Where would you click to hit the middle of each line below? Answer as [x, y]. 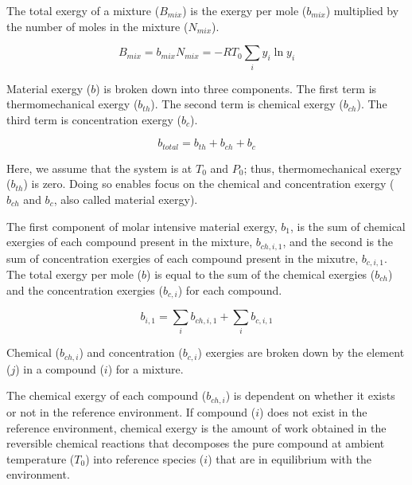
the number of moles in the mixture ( [97, 26]
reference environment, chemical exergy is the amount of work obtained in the [196, 427]
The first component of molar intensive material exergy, [142, 226]
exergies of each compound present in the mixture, [130, 242]
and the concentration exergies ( [85, 289]
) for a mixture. [146, 368]
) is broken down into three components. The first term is [236, 88]
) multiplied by [362, 10]
